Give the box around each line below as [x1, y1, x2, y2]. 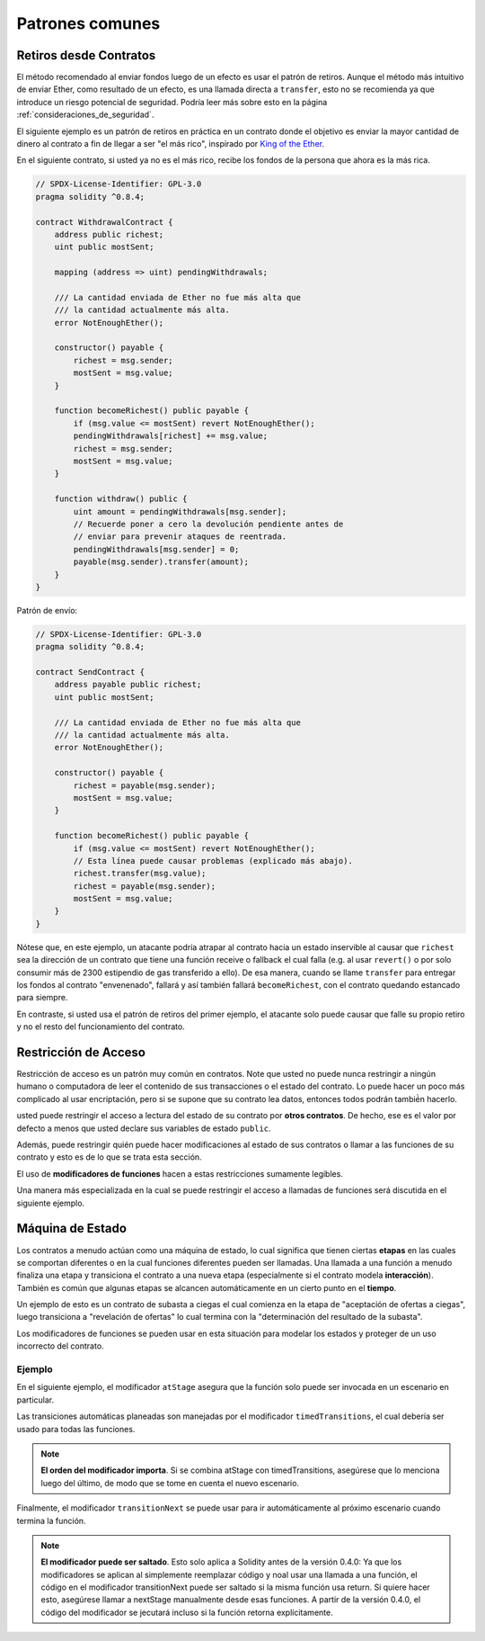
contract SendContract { [35, 667, 145, 677]
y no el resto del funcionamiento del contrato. [16, 1021, 186, 1032]
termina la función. [16, 1515, 86, 1526]
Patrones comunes [16, 13, 161, 33]
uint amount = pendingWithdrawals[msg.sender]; [73, 507, 287, 516]
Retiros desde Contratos [16, 48, 156, 63]
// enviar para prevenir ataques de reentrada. [73, 532, 287, 542]
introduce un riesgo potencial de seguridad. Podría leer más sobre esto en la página [16, 96, 328, 107]
